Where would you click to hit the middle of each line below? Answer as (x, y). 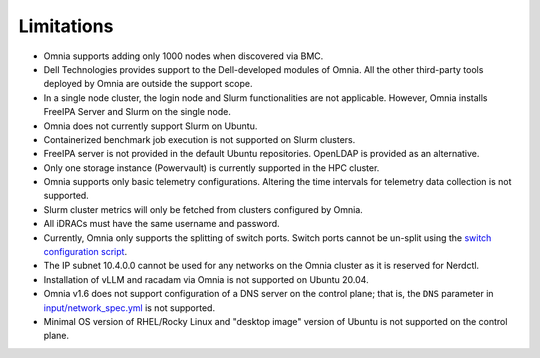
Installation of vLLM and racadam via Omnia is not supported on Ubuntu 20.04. (206, 279)
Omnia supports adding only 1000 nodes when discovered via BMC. (183, 56)
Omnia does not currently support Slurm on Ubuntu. (150, 126)
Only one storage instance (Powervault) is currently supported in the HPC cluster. (211, 167)
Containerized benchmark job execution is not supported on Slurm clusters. (199, 139)
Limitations (66, 26)
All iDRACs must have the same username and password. (161, 224)
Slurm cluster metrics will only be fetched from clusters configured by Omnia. (203, 209)
